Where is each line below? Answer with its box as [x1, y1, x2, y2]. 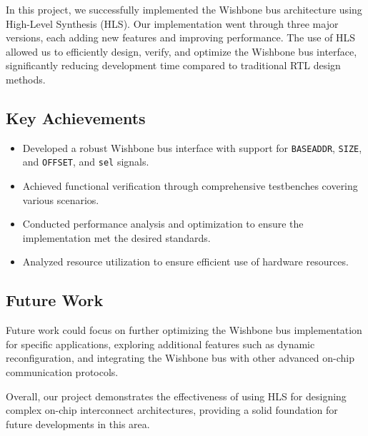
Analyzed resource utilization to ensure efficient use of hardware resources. [22, 254, 349, 269]
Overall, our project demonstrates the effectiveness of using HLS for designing [6, 388, 347, 403]
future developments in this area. [6, 416, 150, 431]
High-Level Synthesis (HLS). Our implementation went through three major [6, 16, 339, 31]
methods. [6, 71, 46, 86]
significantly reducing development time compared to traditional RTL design [6, 58, 341, 73]
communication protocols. [6, 365, 119, 380]
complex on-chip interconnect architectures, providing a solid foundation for [6, 402, 338, 417]
